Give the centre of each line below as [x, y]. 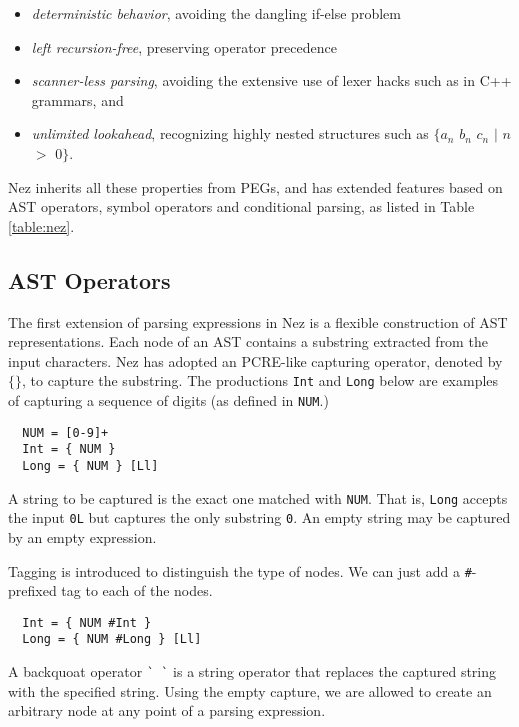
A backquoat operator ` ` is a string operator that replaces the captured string [252, 671]
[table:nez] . [41, 225]
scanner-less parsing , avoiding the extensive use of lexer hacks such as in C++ [271, 80]
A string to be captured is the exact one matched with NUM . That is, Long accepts [258, 497]
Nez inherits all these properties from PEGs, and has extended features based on [255, 186]
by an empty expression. [82, 536]
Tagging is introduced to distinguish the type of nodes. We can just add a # [240, 570]
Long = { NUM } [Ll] [90, 465]
